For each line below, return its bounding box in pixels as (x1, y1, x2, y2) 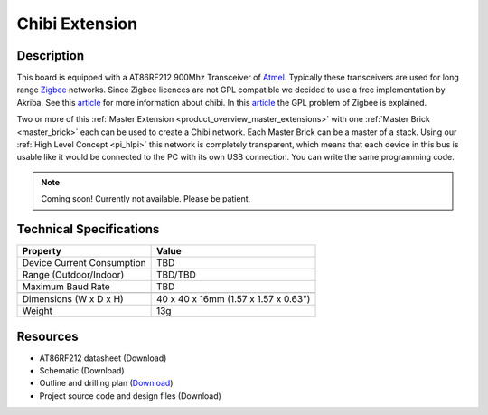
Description (16, 48, 85, 63)
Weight (22, 305, 53, 317)
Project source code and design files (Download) (39, 390, 221, 401)
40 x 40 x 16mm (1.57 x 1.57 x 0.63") (155, 293, 311, 306)
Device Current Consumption (22, 257, 146, 269)
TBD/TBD (155, 269, 196, 281)
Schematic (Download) (39, 365, 125, 375)
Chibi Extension (16, 14, 138, 33)
